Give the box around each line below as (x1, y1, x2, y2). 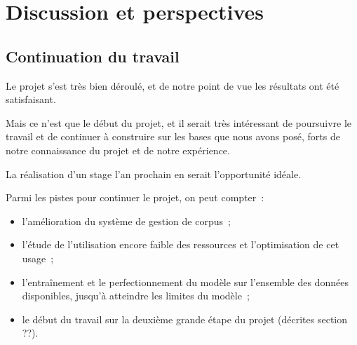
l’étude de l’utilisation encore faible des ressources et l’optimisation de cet (22, 237, 339, 252)
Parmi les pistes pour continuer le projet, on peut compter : (6, 190, 264, 205)
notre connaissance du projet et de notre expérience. (6, 142, 230, 157)
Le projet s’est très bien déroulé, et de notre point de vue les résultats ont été (6, 78, 339, 93)
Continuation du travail (6, 45, 180, 67)
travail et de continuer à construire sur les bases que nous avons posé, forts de (6, 129, 340, 144)
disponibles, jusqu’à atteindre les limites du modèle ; (22, 288, 250, 303)
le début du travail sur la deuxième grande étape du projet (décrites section (22, 311, 347, 326)
